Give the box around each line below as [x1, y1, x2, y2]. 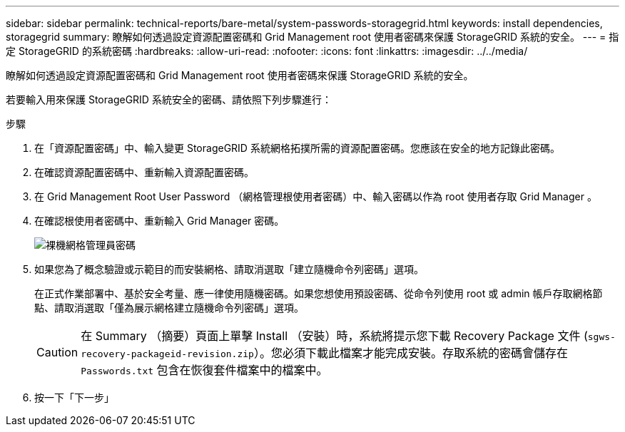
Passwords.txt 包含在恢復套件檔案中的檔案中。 [81, 363, 328, 377]
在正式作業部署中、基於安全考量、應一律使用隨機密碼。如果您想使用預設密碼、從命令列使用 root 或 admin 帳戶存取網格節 [34, 287, 603, 299]
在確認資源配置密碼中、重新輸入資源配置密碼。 [34, 166, 254, 178]
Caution [36, 345, 78, 359]
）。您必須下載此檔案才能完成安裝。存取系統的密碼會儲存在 [253, 346, 568, 360]
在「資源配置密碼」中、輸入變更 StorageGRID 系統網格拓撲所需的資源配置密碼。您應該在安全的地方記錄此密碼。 [34, 142, 560, 154]
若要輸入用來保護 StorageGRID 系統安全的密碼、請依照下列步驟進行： [6, 93, 332, 106]
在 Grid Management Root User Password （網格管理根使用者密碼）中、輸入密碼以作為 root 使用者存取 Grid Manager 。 [34, 190, 597, 202]
